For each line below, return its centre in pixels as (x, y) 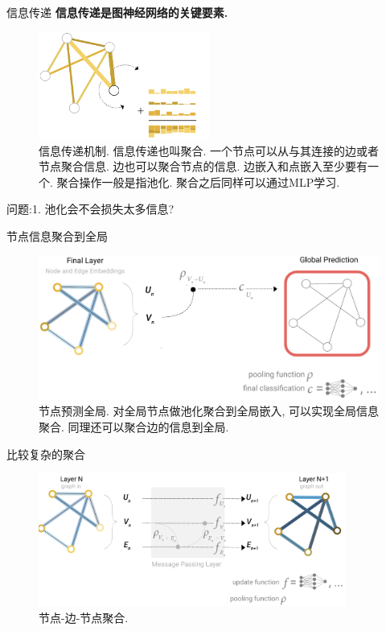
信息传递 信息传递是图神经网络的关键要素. (117, 12)
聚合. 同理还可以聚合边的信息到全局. (134, 427)
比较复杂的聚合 (46, 454)
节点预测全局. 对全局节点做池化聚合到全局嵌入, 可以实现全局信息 (209, 411)
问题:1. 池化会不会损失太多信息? (90, 209)
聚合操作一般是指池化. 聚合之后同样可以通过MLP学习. (198, 181)
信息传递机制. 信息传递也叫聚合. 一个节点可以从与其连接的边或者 (209, 150)
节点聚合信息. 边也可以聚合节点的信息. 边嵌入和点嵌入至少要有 (203, 166)
